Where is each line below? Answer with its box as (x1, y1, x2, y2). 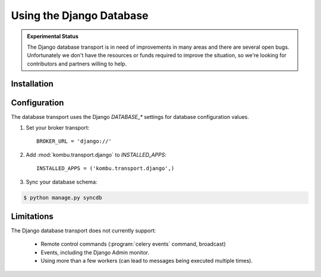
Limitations (11, 211, 53, 221)
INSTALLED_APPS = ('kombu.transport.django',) (36, 165, 175, 172)
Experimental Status (27, 33, 78, 40)
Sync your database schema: (26, 178, 97, 185)
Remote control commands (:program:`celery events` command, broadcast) (40, 241, 226, 248)
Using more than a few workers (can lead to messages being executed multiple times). (40, 257, 253, 265)
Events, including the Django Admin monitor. (40, 248, 150, 256)
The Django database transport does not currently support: (11, 227, 156, 234)
